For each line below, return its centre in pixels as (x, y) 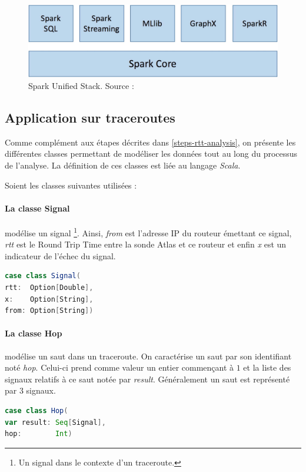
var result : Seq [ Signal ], (55, 422)
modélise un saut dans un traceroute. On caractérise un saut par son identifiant (148, 356)
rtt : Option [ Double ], (49, 287)
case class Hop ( (36, 410)
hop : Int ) (39, 434)
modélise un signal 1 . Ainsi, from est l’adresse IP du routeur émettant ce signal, (148, 232)
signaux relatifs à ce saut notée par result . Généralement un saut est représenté (147, 379)
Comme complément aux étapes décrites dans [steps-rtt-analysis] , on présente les (150, 142)
